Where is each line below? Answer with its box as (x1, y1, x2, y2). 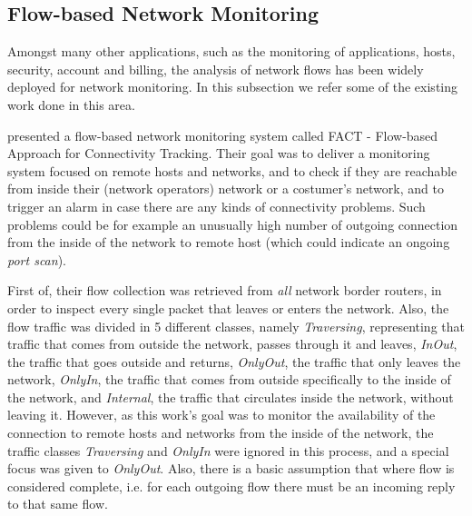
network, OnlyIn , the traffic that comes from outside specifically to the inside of (7, 370, 451, 389)
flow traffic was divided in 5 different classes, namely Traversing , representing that (7, 316, 465, 335)
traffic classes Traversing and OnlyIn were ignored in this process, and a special (7, 441, 449, 460)
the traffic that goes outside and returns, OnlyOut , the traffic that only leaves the (7, 352, 461, 371)
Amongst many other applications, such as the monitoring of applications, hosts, (7, 42, 456, 61)
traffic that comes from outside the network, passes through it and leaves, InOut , (7, 334, 457, 353)
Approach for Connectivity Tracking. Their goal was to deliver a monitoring (7, 144, 430, 163)
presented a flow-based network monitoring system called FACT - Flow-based (7, 125, 438, 144)
